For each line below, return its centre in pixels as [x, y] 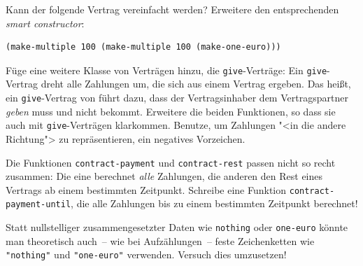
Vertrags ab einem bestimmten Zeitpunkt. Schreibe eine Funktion [146, 189]
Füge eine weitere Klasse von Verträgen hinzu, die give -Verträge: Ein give [166, 70]
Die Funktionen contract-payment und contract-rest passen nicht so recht [171, 162]
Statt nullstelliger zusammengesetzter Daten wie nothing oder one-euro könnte [177, 227]
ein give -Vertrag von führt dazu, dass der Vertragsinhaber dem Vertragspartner [177, 98]
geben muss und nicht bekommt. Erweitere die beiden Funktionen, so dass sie [171, 111]
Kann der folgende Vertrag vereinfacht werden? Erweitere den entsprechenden [172, 9]
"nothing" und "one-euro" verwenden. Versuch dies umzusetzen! [146, 254]
